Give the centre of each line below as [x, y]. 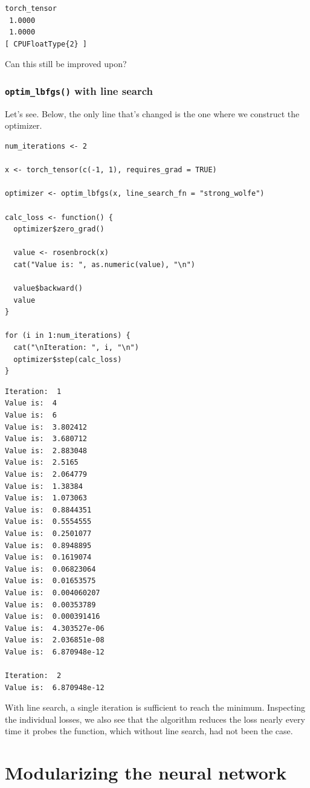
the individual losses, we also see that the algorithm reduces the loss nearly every [155, 719]
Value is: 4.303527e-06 [55, 628]
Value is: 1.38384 [44, 486]
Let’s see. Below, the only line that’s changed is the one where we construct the [152, 113]
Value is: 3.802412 [46, 427]
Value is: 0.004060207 [53, 593]
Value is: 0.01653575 [50, 581]
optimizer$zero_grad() [59, 229]
